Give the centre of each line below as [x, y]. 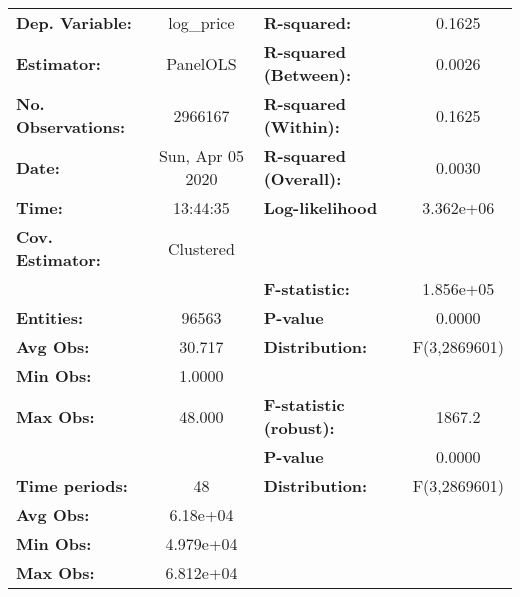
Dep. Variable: [74, 22]
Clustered [201, 248]
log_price [201, 22]
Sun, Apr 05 [201, 155]
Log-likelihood [320, 207]
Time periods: [72, 485]
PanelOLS [201, 63]
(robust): [299, 427]
